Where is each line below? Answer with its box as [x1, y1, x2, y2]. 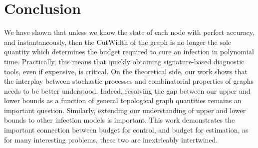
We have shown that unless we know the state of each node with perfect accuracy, [4, 27, 255, 37]
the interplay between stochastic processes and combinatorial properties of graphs [4, 76, 254, 86]
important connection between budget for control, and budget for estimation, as [4, 125, 249, 135]
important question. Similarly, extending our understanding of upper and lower [4, 105, 246, 115]
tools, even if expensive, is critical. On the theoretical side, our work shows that [4, 66, 248, 76]
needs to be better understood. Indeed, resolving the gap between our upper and [4, 85, 251, 96]
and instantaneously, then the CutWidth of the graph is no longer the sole [4, 36, 232, 47]
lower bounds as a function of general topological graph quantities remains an [4, 95, 242, 106]
